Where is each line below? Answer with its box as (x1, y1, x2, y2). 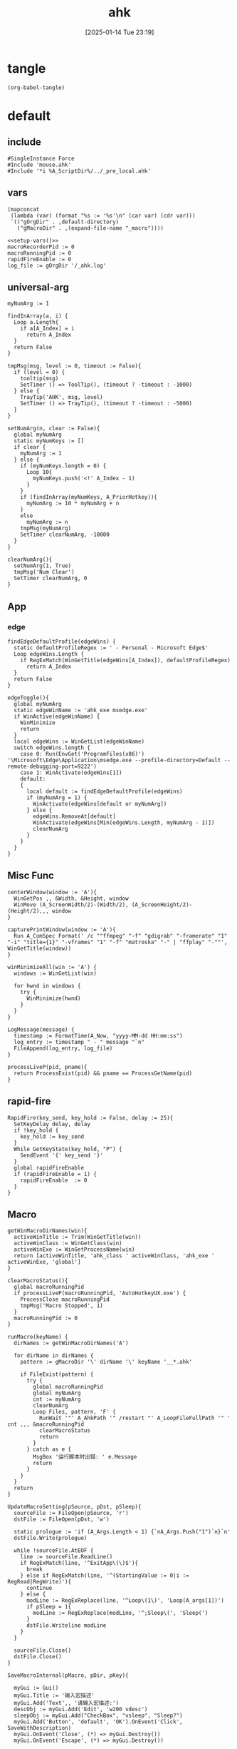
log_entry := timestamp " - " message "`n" (14, 1038, 144, 1045)
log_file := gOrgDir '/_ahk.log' (7, 262, 107, 269)
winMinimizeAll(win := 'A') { (7, 963, 98, 970)
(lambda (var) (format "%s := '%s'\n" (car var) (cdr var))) (10, 212, 196, 219)
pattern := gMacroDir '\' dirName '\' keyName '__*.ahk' (20, 1359, 193, 1366)
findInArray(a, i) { (7, 313, 69, 320)
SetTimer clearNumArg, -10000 (20, 531, 110, 539)
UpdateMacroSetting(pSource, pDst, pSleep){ (7, 1504, 142, 1511)
